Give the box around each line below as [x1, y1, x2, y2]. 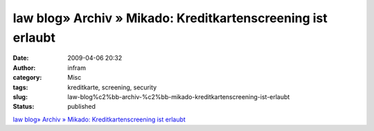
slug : [12, 92, 28, 101]
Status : [12, 103, 35, 111]
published [67, 103, 96, 111]
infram [67, 63, 87, 72]
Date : [12, 54, 29, 62]
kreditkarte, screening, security [67, 83, 157, 91]
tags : [12, 83, 28, 91]
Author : [12, 63, 36, 72]
